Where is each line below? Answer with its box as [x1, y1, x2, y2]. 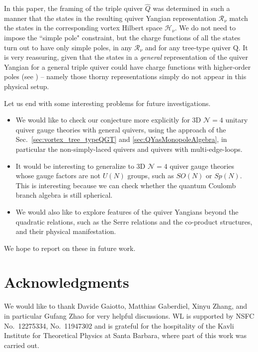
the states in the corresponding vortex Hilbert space [4, 22, 163, 33]
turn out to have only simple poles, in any [4, 42, 132, 52]
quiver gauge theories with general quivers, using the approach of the [15, 124, 226, 134]
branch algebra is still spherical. [15, 190, 113, 200]
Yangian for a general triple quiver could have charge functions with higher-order [4, 61, 251, 72]
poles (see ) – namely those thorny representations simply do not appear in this [4, 71, 247, 82]
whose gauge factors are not [15, 170, 100, 181]
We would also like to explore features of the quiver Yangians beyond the [15, 206, 239, 217]
